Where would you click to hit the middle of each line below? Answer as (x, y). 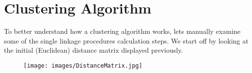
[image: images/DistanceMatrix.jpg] (83, 66)
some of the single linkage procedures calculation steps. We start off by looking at (126, 40)
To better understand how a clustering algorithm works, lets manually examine (122, 31)
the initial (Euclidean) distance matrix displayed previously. (94, 50)
